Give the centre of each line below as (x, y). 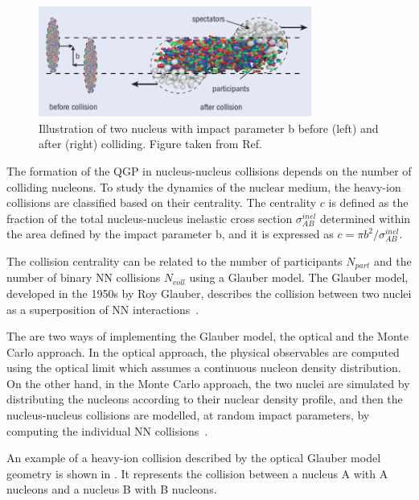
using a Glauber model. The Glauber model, (299, 277)
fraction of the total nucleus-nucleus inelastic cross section (150, 218)
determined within (366, 218)
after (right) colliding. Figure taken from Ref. (150, 144)
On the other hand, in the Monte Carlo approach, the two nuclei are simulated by (208, 383)
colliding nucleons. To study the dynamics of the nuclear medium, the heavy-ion (204, 186)
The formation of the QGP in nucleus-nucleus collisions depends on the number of (209, 170)
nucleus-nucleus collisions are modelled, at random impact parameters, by (188, 415)
